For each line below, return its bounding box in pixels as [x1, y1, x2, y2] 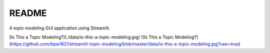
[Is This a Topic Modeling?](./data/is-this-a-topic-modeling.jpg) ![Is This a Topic [9, 34, 174, 40]
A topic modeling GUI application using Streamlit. [9, 25, 110, 31]
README [9, 7, 47, 18]
